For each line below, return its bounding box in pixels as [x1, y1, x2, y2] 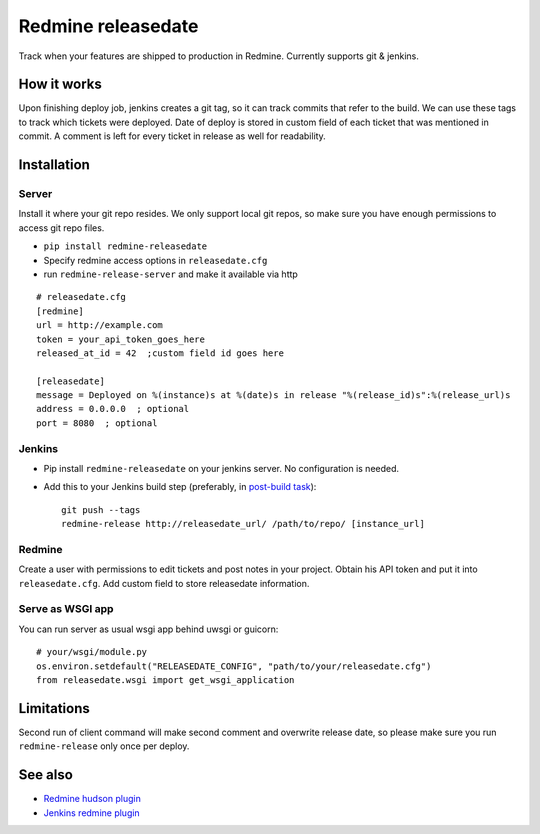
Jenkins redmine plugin [43, 806, 140, 819]
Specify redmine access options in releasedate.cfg [43, 254, 268, 266]
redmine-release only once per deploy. [18, 740, 190, 752]
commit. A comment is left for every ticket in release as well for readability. [18, 130, 327, 142]
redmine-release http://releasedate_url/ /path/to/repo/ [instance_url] [61, 518, 425, 530]
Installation [18, 156, 90, 174]
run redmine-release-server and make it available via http [43, 268, 299, 280]
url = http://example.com [36, 320, 164, 331]
